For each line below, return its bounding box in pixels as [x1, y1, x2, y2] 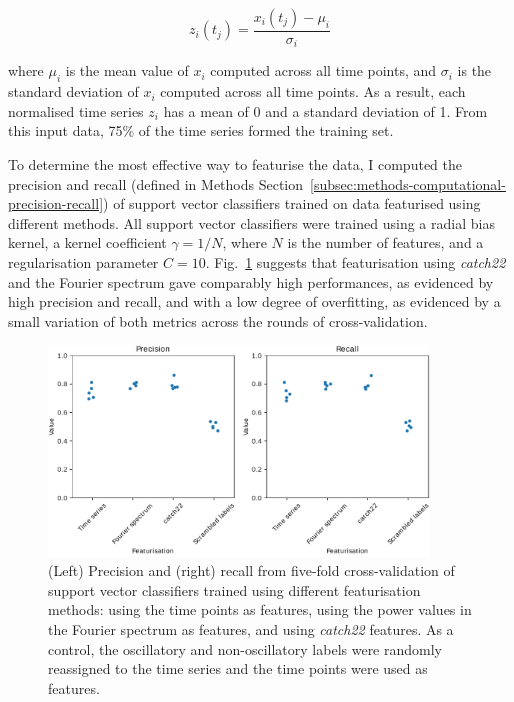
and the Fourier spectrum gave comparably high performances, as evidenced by [8, 271, 494, 292]
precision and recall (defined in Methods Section [8, 173, 304, 194]
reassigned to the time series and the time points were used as [48, 658, 428, 679]
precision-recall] [8, 193, 104, 214]
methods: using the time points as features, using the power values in [48, 599, 472, 620]
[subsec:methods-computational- [310, 173, 506, 194]
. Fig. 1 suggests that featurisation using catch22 [205, 252, 506, 273]
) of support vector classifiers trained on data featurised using [103, 193, 481, 214]
